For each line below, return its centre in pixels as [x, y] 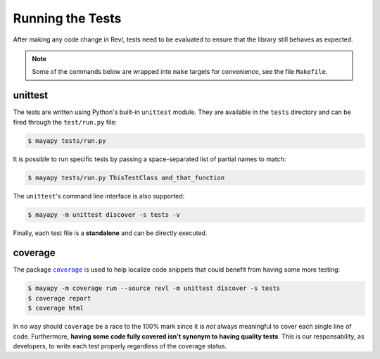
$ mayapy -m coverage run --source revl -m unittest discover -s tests [154, 288]
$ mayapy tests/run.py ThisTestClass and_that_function [126, 177]
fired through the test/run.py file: [65, 122]
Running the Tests [67, 18]
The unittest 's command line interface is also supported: [99, 196]
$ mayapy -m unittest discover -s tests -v [104, 214]
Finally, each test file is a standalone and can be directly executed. [110, 233]
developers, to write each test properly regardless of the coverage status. [120, 346]
